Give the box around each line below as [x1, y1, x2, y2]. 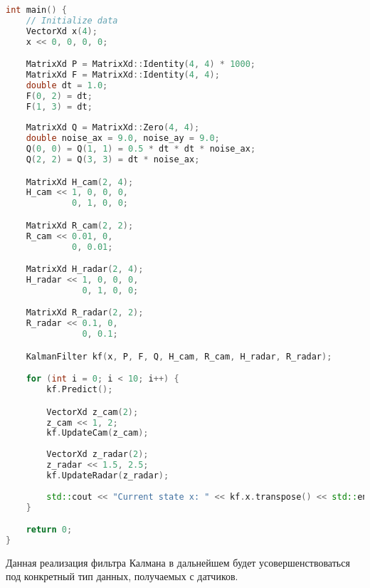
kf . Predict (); [46, 384, 113, 395]
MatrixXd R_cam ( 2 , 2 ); [26, 220, 134, 231]
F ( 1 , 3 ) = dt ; [26, 101, 92, 112]
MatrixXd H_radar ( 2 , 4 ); [26, 264, 144, 275]
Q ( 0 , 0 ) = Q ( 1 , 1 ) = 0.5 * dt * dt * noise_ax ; [26, 144, 256, 154]
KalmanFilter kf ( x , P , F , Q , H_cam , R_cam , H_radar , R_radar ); [26, 351, 332, 362]
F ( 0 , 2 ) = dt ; [26, 90, 92, 101]
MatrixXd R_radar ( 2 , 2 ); [26, 308, 144, 318]
